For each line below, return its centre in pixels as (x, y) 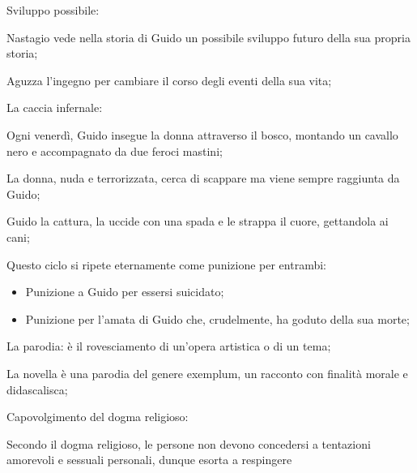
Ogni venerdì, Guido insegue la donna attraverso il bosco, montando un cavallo (202, 134)
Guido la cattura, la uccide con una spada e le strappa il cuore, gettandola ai (198, 221)
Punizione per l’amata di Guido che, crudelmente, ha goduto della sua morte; (217, 318)
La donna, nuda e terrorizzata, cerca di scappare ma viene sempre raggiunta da (203, 178)
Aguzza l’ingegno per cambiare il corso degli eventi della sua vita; (169, 80)
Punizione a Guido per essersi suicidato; (125, 292)
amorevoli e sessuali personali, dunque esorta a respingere (149, 460)
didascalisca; (37, 389)
